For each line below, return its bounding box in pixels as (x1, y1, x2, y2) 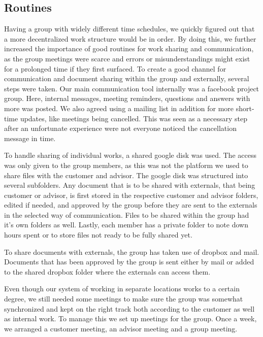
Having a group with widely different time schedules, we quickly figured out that (4, 23, 255, 34)
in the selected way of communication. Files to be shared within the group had (4, 209, 249, 220)
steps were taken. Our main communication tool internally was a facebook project (4, 83, 259, 93)
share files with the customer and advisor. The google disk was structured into (4, 170, 248, 180)
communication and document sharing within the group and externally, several (4, 73, 249, 84)
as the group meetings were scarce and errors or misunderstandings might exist (4, 53, 250, 63)
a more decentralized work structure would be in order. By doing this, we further (4, 33, 256, 44)
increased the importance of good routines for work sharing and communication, (4, 43, 254, 54)
